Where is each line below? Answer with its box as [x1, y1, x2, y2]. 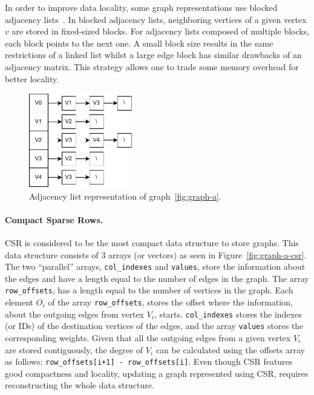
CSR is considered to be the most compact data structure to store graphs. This [5, 236, 299, 249]
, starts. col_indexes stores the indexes [154, 307, 302, 320]
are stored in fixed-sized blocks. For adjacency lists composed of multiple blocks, [11, 25, 310, 38]
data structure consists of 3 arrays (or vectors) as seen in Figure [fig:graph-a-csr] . [5, 248, 307, 261]
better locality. [5, 72, 59, 85]
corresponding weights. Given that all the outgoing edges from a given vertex [5, 331, 291, 344]
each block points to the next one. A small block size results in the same [5, 36, 273, 49]
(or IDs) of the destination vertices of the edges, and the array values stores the [5, 319, 304, 332]
